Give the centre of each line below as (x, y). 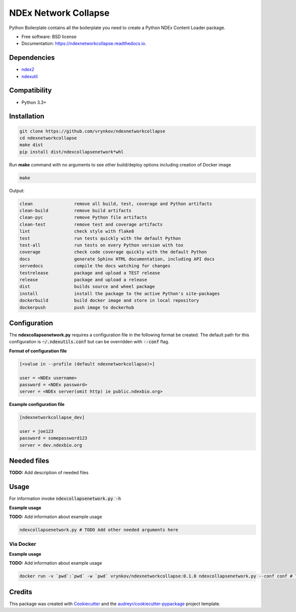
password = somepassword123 (53, 438)
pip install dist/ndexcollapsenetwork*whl (72, 152)
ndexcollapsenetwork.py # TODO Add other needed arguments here (99, 530)
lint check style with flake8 (77, 231)
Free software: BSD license (49, 37)
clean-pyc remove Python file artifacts (83, 218)
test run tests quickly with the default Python (100, 238)
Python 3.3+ (34, 102)
